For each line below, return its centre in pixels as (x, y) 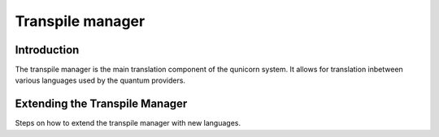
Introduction (47, 50)
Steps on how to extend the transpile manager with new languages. (128, 123)
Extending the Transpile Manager (101, 104)
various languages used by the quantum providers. (100, 80)
